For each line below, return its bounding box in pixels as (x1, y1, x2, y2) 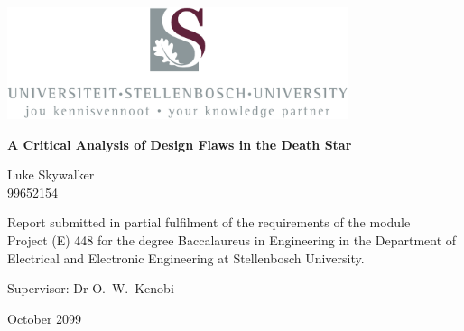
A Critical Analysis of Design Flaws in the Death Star (7, 134, 352, 153)
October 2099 (7, 308, 82, 327)
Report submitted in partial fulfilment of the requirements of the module (7, 213, 411, 232)
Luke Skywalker (7, 165, 95, 184)
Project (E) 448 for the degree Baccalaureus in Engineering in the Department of (7, 230, 457, 249)
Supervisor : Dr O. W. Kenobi (7, 279, 174, 298)
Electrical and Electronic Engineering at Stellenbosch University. (7, 248, 365, 267)
